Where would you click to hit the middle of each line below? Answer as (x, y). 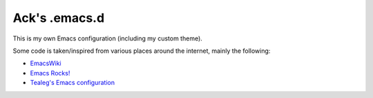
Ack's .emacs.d (59, 18)
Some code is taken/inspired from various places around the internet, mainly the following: (142, 51)
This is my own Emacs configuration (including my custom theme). (108, 38)
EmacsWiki (46, 63)
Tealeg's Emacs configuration (73, 83)
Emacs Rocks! (50, 73)
